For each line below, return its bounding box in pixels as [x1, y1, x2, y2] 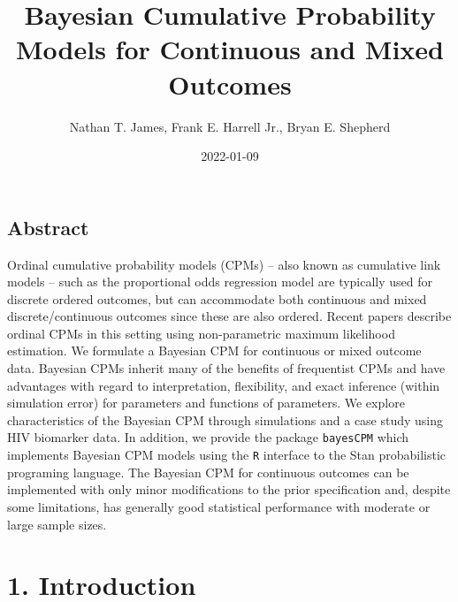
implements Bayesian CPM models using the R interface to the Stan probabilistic [7, 446, 447, 464]
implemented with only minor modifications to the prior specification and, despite [7, 480, 451, 499]
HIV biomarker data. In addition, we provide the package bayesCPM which [7, 428, 409, 446]
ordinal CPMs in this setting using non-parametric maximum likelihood [7, 324, 395, 342]
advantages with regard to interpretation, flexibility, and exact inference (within [7, 376, 440, 394]
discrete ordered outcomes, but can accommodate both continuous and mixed [7, 289, 427, 308]
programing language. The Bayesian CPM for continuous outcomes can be [7, 462, 409, 481]
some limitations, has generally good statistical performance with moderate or [7, 497, 431, 515]
